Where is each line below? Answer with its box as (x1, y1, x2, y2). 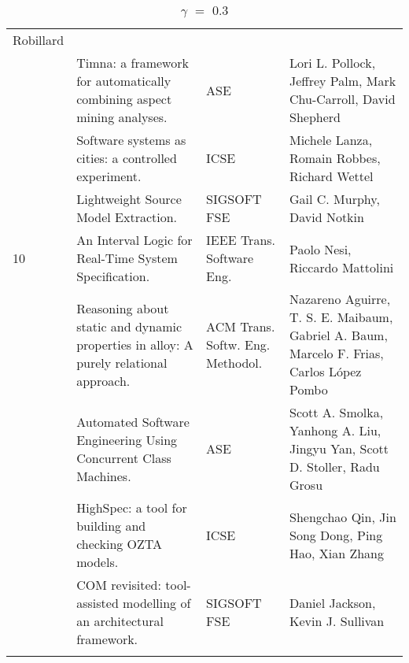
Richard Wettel (289, 167, 374, 185)
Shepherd (289, 108, 341, 126)
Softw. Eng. (206, 335, 271, 354)
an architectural (76, 612, 164, 630)
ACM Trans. (206, 317, 275, 335)
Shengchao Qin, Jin (289, 507, 396, 526)
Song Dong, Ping (289, 525, 383, 544)
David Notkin (289, 208, 364, 226)
